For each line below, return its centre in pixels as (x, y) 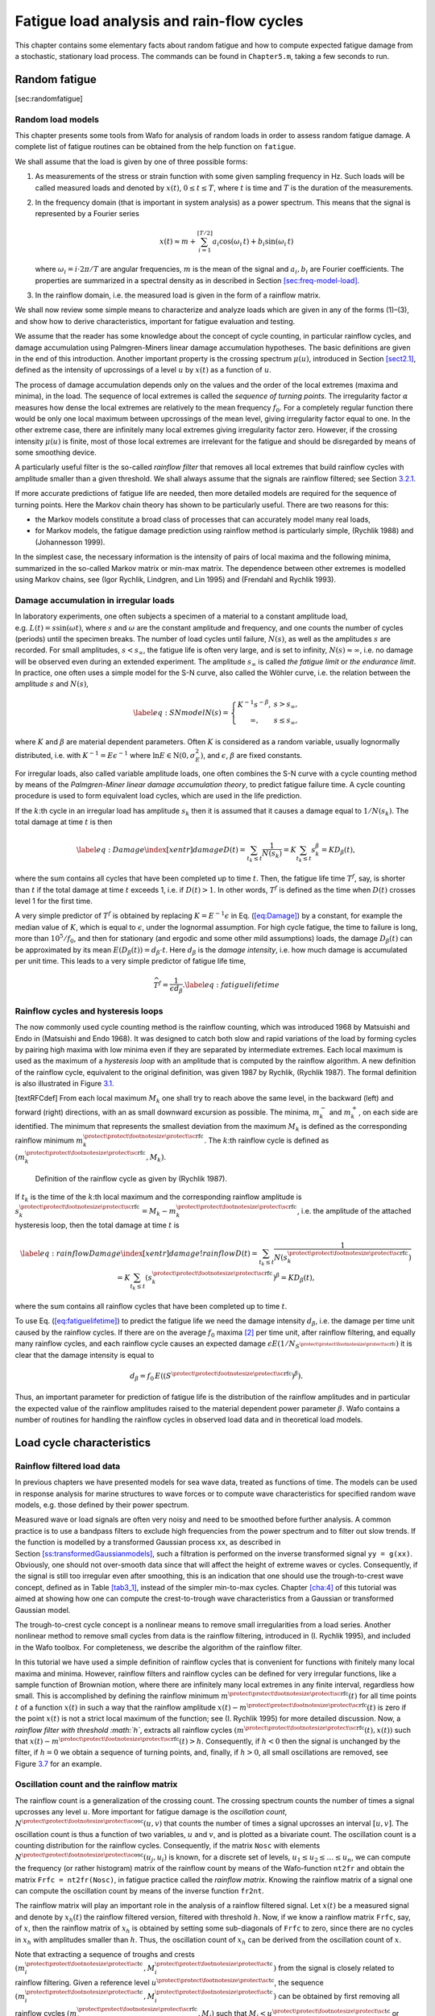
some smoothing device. (56, 452)
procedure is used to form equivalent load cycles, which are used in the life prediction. (158, 796)
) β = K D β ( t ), (294, 1278)
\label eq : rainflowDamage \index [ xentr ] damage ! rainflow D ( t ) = (139, 1253)
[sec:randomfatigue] (49, 98)
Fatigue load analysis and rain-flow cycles (159, 21)
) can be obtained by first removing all (337, 1997)
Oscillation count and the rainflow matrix (96, 1785)
